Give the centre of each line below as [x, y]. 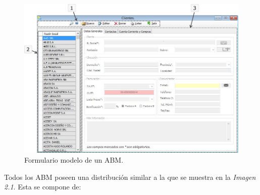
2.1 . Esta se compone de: [43, 187]
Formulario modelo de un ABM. [74, 160]
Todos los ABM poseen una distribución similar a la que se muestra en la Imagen [130, 177]
